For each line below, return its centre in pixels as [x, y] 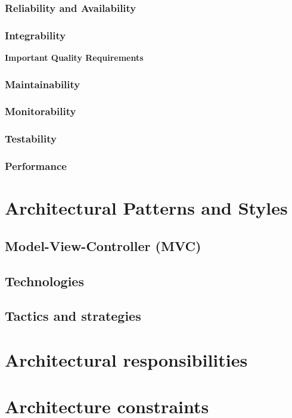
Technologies [44, 281]
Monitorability [41, 111]
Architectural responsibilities [126, 359]
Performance [36, 166]
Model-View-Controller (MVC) [103, 245]
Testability [31, 139]
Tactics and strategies [73, 316]
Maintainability [43, 84]
